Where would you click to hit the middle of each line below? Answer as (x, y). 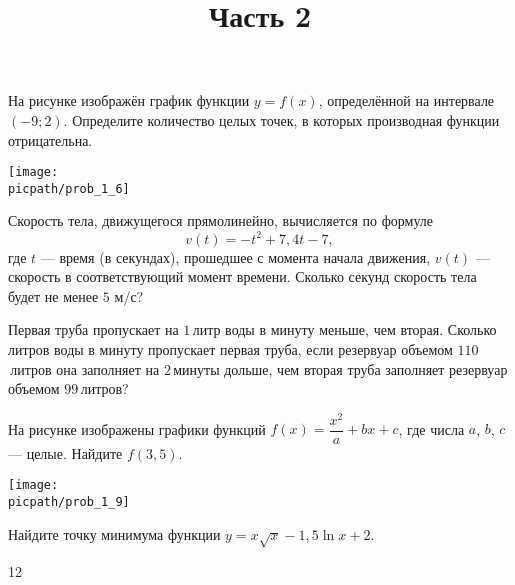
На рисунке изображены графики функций (137, 428)
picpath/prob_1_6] (69, 188)
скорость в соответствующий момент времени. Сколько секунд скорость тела (242, 276)
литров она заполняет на (85, 368)
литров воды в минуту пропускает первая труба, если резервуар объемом (230, 348)
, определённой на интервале (406, 100)
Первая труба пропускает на (93, 329)
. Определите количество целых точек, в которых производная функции (281, 119)
